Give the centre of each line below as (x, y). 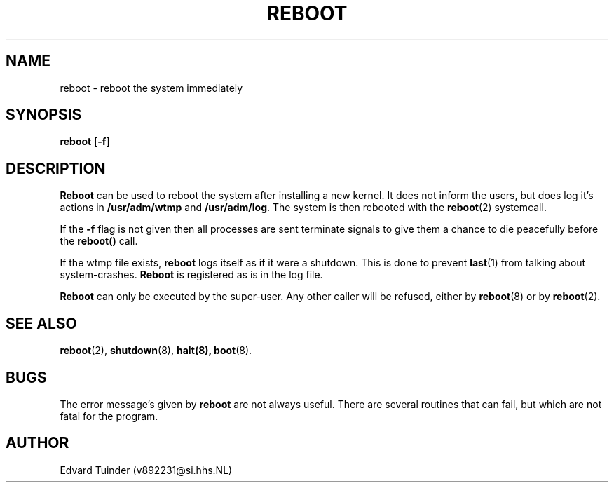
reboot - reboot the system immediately (151, 88)
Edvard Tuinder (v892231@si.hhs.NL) (146, 470)
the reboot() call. (99, 241)
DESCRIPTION (56, 168)
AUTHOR (37, 443)
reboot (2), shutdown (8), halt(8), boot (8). (156, 351)
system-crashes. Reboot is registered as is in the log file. (191, 275)
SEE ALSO (41, 323)
